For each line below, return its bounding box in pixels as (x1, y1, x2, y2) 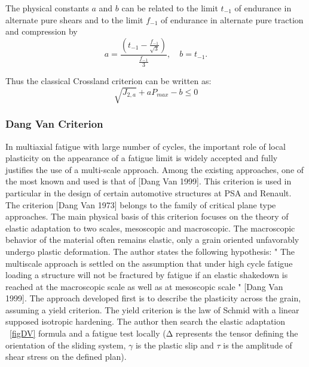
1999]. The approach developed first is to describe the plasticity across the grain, (5, 292, 301, 304)
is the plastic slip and (135, 338, 214, 351)
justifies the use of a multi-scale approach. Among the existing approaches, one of (5, 163, 304, 175)
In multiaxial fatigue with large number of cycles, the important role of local (5, 140, 286, 152)
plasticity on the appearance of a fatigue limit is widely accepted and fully (5, 152, 278, 164)
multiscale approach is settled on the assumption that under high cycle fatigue (5, 257, 293, 269)
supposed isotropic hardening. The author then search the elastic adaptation (5, 315, 286, 328)
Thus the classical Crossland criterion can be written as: (5, 75, 212, 87)
